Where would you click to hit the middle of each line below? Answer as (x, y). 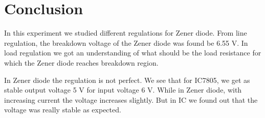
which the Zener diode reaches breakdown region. (81, 62)
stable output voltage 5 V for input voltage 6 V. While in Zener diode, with (123, 90)
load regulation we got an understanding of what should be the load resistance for (133, 53)
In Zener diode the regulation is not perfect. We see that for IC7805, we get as (127, 80)
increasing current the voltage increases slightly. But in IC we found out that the (131, 99)
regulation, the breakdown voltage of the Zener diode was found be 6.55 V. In (126, 42)
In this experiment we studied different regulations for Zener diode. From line (126, 33)
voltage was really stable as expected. (63, 110)
